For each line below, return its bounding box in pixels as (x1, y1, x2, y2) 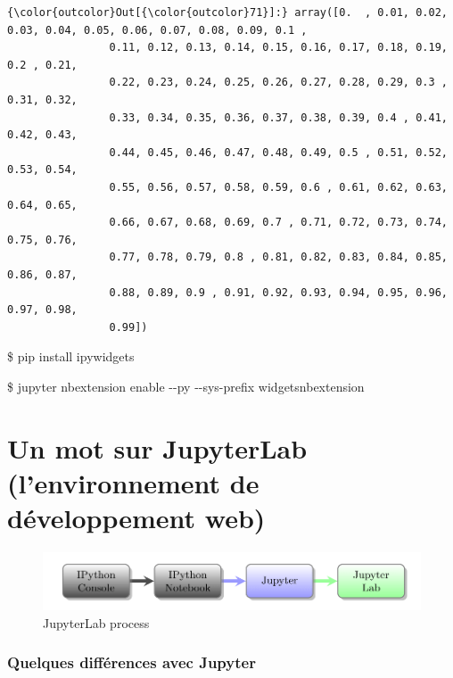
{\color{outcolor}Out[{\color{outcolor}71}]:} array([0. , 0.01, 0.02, (7, 6, 448, 19)
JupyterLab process (43, 613, 150, 632)
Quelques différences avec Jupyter (7, 651, 256, 674)
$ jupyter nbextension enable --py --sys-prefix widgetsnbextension (7, 376, 365, 395)
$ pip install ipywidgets (7, 347, 135, 366)
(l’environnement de (7, 464, 259, 500)
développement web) (7, 500, 266, 536)
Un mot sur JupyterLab (7, 429, 308, 466)
